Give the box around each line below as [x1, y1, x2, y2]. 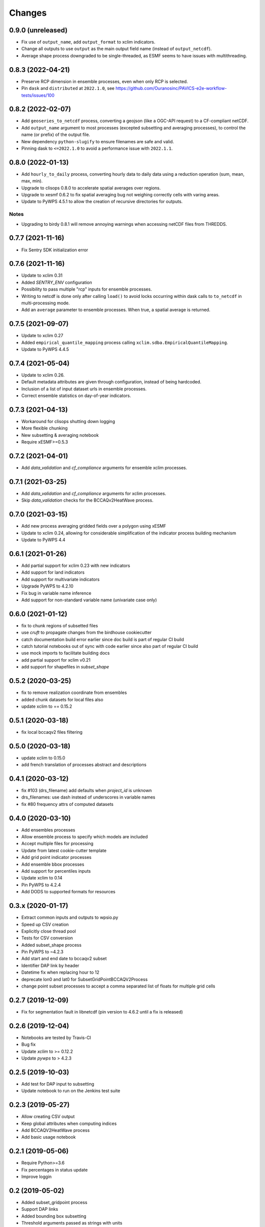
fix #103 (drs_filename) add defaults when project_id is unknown [21, 788, 152, 794]
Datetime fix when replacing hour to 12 [21, 969, 100, 975]
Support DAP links [21, 1206, 58, 1212]
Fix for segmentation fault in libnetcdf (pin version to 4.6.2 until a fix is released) [21, 1009, 184, 1014]
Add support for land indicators [21, 569, 85, 575]
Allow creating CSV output [21, 1114, 75, 1120]
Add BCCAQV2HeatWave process [21, 1127, 90, 1133]
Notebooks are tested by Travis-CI [21, 1035, 91, 1040]
